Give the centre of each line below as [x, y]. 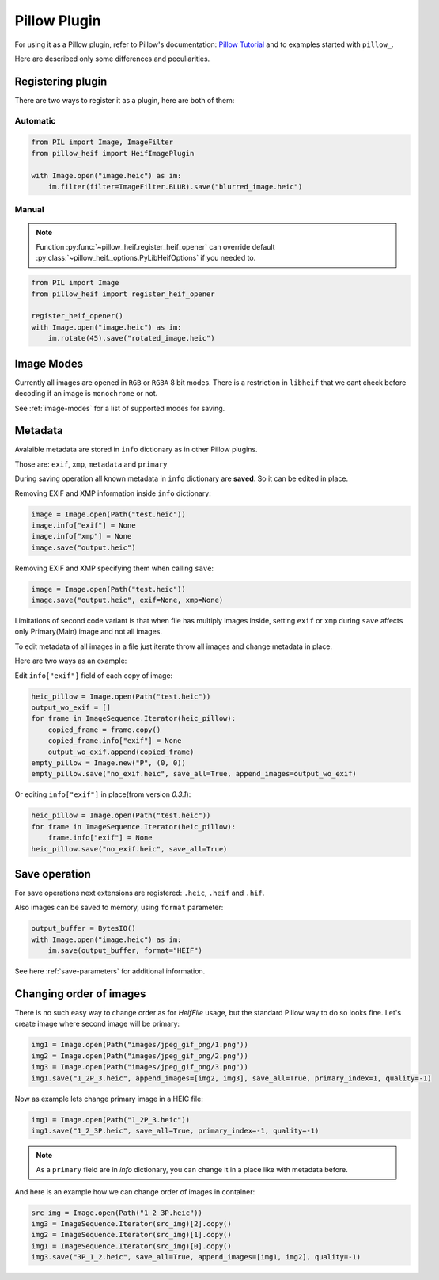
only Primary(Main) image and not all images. [88, 632]
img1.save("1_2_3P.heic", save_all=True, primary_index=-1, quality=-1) [175, 1130]
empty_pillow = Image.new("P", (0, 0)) [108, 763]
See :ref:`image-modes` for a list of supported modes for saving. [120, 408]
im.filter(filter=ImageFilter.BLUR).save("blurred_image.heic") [175, 187]
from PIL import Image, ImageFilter [102, 142]
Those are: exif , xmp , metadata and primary [91, 464]
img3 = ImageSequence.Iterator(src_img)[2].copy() [132, 1224]
